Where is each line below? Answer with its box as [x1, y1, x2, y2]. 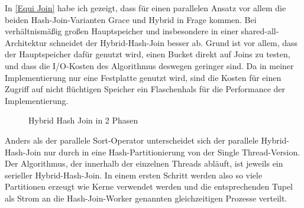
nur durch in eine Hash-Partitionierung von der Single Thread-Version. [43, 145, 300, 158]
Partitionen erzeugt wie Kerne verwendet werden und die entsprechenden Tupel [5, 180, 293, 193]
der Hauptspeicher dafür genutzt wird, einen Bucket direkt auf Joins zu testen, [5, 48, 290, 60]
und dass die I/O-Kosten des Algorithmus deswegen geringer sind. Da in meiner [5, 59, 294, 71]
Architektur [5, 36, 47, 48]
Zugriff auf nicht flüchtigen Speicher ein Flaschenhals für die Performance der [5, 83, 286, 95]
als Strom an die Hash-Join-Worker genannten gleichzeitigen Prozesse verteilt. [5, 191, 287, 204]
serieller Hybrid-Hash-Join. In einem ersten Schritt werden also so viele [5, 168, 263, 181]
